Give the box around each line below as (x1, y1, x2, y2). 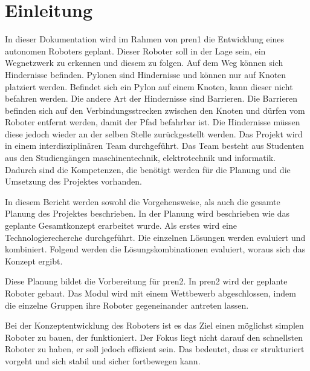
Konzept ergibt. (5, 254, 63, 267)
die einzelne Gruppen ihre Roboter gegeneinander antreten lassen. (5, 298, 249, 311)
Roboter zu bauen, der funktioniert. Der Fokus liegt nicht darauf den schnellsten (5, 330, 303, 343)
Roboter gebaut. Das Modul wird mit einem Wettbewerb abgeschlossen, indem (5, 287, 296, 299)
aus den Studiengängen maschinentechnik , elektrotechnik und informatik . (5, 151, 276, 164)
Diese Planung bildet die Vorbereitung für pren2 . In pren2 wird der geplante (5, 275, 288, 287)
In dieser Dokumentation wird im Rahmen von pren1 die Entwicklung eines (5, 33, 285, 45)
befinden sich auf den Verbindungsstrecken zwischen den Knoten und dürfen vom (5, 103, 305, 116)
